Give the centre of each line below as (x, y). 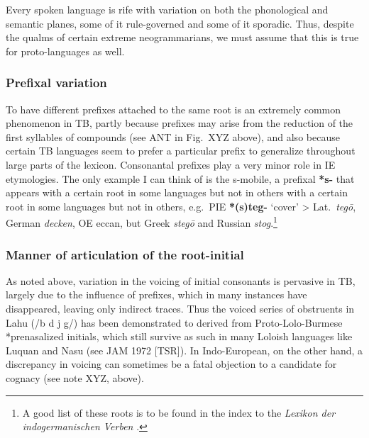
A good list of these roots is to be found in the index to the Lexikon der (179, 412)
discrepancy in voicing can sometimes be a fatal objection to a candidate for (171, 364)
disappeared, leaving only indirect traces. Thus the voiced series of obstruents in (180, 308)
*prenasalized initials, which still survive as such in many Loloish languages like (179, 336)
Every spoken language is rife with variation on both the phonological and (167, 9)
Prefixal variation (56, 83)
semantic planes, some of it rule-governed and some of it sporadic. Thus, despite (180, 23)
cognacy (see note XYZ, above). (75, 377)
